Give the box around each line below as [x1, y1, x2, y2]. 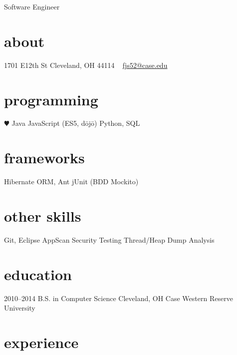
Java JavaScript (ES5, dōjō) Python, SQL [11, 118, 140, 128]
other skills [4, 205, 81, 226]
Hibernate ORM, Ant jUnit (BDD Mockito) [4, 176, 139, 187]
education [4, 264, 72, 284]
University [4, 303, 35, 313]
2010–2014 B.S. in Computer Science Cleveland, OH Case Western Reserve [4, 293, 233, 303]
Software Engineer [4, 1, 60, 11]
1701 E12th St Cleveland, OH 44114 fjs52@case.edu [4, 59, 168, 70]
